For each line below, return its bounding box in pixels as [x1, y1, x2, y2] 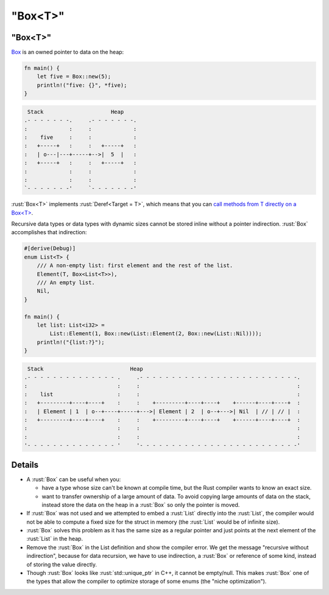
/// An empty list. [37, 279, 96, 286]
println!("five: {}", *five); [37, 82, 127, 88]
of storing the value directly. [26, 560, 97, 568]
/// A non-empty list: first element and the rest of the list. [37, 262, 233, 269]
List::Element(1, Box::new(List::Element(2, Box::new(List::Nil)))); [49, 330, 262, 337]
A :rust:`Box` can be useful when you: [26, 475, 121, 483]
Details [11, 459, 39, 470]
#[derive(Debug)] [24, 245, 76, 252]
